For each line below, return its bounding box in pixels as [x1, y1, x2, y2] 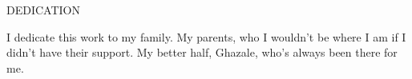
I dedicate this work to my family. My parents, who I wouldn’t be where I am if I [6, 28, 406, 45]
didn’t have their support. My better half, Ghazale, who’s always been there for [6, 44, 398, 61]
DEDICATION [6, 2, 80, 18]
